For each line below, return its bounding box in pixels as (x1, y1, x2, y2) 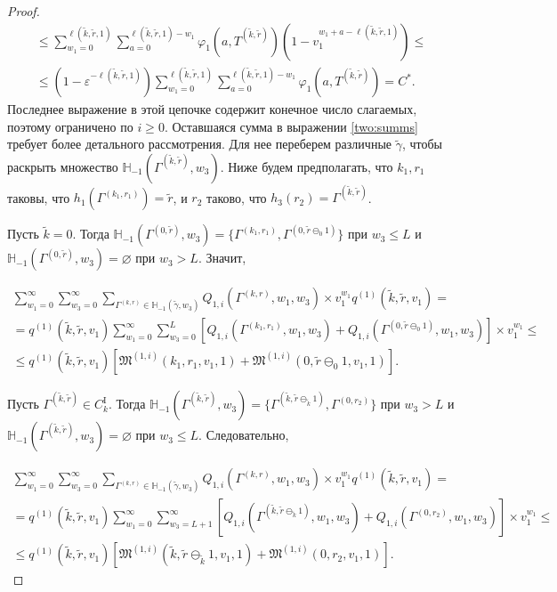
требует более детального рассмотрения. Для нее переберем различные (7, 134, 392, 153)
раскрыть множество (7, 157, 118, 175)
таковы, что (7, 188, 70, 207)
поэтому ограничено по (7, 117, 133, 135)
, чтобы (401, 134, 442, 153)
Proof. (7, 2, 40, 20)
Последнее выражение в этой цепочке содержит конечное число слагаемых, (7, 100, 417, 118)
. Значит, (198, 248, 246, 267)
